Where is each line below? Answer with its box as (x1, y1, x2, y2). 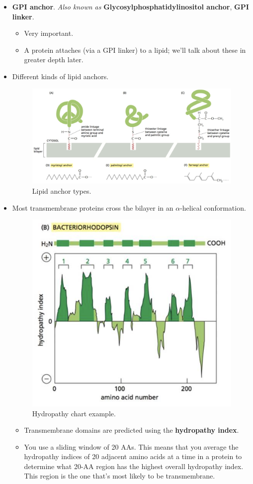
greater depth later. (24, 54, 84, 65)
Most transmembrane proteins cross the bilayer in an (12, 202, 173, 213)
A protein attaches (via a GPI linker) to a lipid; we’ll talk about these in (24, 44, 246, 55)
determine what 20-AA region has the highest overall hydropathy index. (24, 461, 244, 471)
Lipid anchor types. (32, 186, 91, 196)
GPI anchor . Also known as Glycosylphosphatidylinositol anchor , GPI (12, 1, 249, 11)
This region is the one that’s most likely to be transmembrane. (24, 471, 215, 481)
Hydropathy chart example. (32, 408, 116, 418)
